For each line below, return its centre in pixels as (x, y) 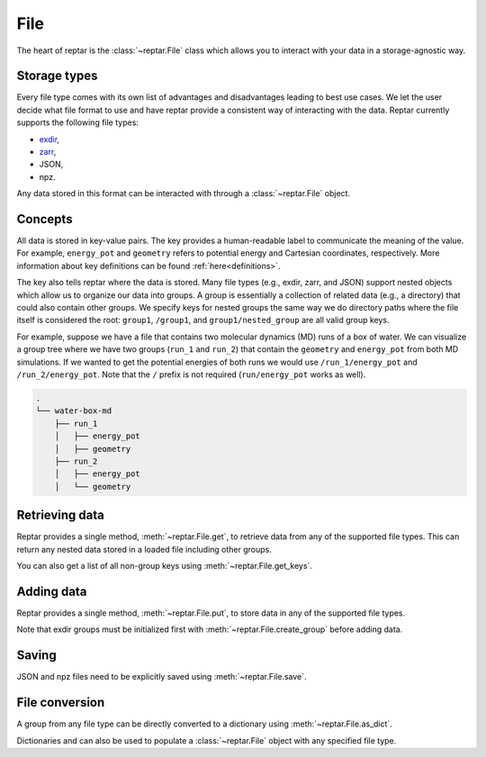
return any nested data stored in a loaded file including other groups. (144, 549)
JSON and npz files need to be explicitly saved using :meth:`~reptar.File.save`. (162, 677)
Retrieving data (61, 515)
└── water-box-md (74, 411)
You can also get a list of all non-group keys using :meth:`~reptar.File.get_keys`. (164, 566)
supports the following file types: (78, 122)
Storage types (57, 76)
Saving (37, 656)
